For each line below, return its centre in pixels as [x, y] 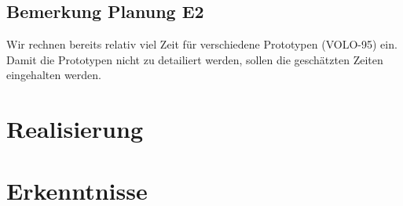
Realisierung [75, 129]
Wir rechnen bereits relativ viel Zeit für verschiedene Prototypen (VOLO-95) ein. [202, 44]
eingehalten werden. [54, 75]
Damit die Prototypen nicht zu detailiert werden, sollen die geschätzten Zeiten [195, 59]
